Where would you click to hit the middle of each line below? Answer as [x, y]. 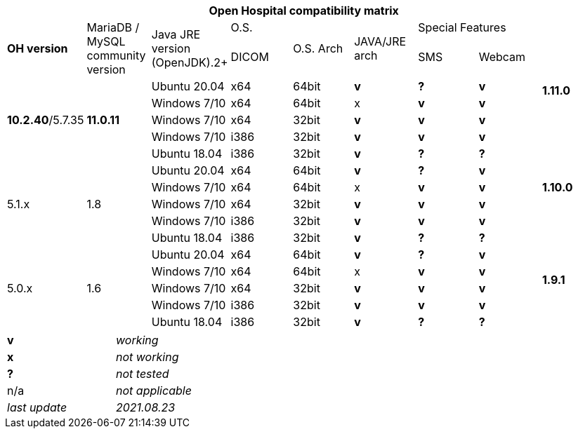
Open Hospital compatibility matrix [304, 11]
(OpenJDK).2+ [190, 62]
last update [37, 407]
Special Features [462, 27]
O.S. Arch [318, 48]
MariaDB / [113, 27]
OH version [38, 48]
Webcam [502, 57]
